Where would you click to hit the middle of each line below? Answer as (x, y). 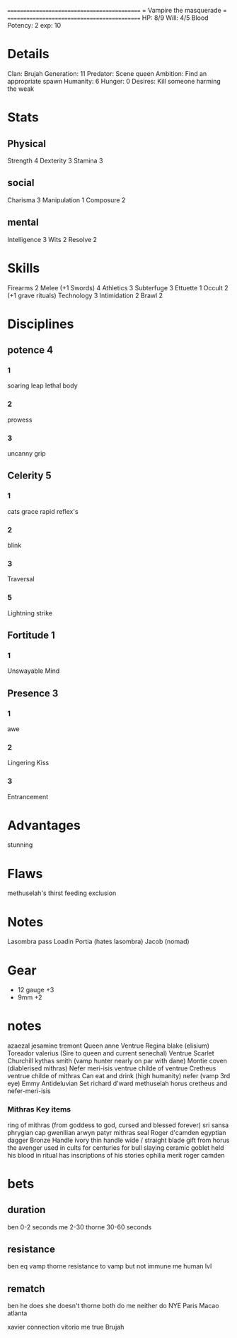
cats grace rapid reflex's (43, 511)
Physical (27, 144)
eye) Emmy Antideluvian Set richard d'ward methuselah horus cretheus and (117, 1084)
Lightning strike (30, 613)
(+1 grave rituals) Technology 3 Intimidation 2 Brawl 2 (85, 295)
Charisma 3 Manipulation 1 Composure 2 (67, 200)
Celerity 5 (29, 476)
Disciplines (41, 324)
